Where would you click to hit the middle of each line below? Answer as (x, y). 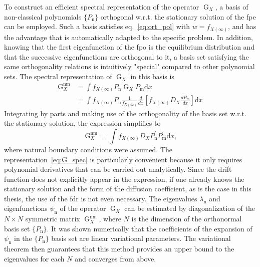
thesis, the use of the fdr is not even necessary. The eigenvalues (101, 198)
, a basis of (232, 7)
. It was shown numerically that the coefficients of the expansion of (150, 228)
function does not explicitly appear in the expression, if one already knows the (124, 179)
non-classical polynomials (43, 16)
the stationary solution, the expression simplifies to (82, 123)
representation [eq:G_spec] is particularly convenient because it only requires (123, 159)
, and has (242, 26)
